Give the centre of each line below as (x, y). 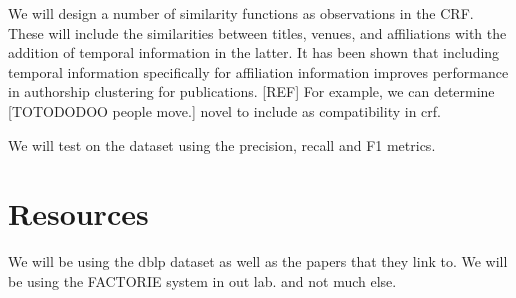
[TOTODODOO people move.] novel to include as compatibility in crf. (224, 110)
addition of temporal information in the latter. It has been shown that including (254, 52)
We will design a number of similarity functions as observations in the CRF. (241, 13)
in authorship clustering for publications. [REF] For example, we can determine (251, 91)
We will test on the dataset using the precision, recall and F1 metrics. (222, 144)
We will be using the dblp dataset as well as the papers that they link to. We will (258, 261)
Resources (78, 213)
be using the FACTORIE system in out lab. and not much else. (202, 280)
